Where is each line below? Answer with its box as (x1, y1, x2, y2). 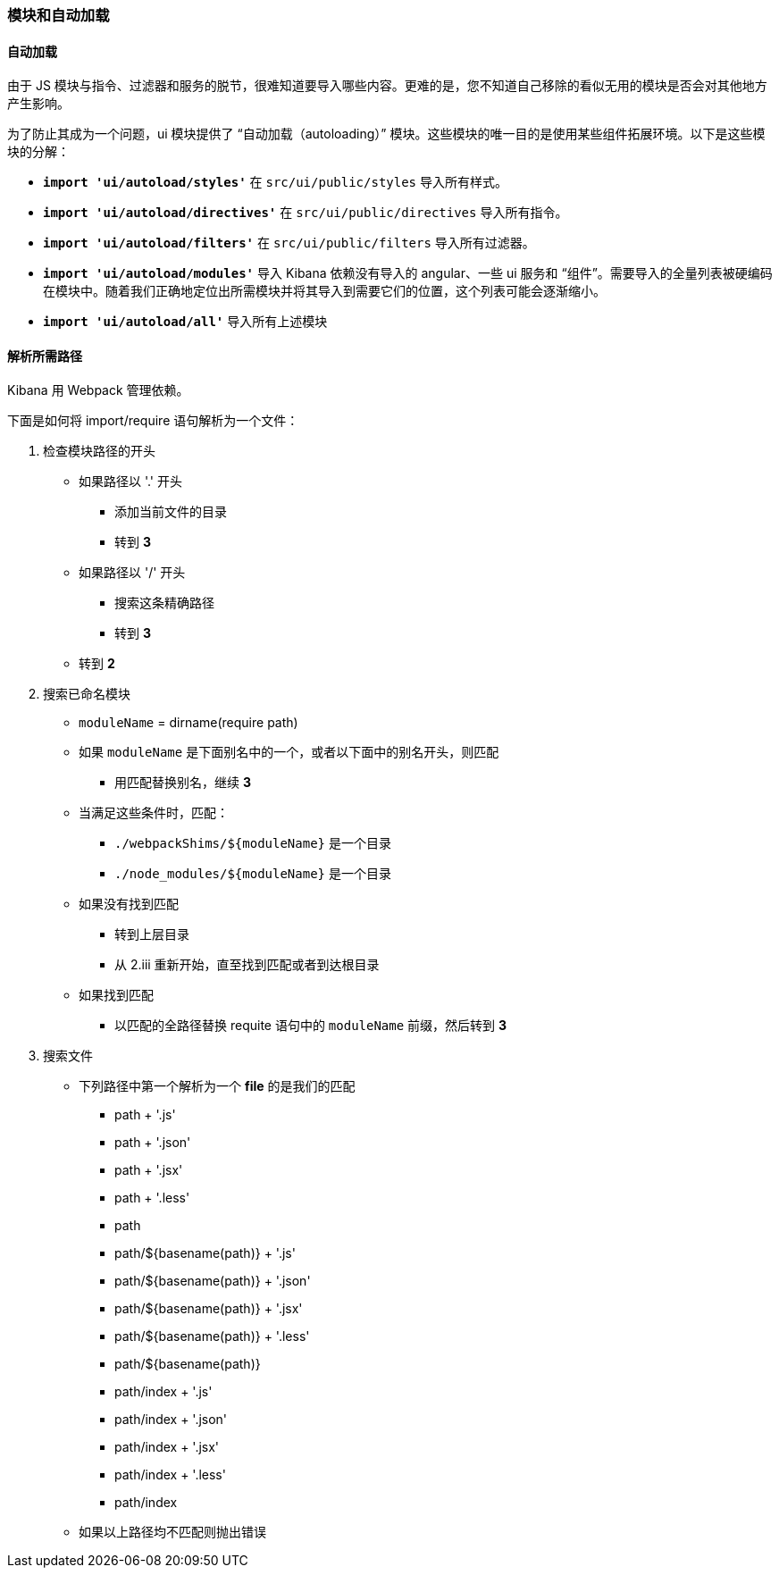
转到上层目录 (114, 926, 189, 942)
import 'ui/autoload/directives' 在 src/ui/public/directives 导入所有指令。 (43, 205, 568, 221)
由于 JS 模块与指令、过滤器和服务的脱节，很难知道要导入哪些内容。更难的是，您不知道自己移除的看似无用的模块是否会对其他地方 (7, 78, 767, 94)
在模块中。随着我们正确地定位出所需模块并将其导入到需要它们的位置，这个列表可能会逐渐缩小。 (43, 283, 606, 299)
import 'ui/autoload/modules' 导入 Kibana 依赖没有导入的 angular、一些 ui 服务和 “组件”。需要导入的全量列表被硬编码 (43, 265, 773, 281)
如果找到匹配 (79, 987, 154, 1003)
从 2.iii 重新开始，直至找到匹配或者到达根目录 (114, 957, 380, 973)
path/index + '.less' (114, 1467, 226, 1483)
